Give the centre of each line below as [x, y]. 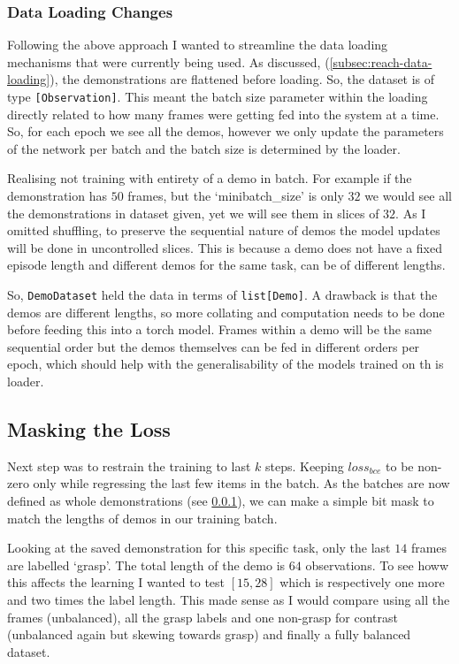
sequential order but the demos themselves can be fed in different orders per [214, 346]
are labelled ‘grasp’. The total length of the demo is [146, 565]
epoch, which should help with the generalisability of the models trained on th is [226, 364]
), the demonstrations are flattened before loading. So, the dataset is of [242, 79]
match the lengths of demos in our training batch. [142, 518]
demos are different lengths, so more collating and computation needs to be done [226, 312]
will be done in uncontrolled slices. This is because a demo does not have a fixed [225, 247]
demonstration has [57, 196]
